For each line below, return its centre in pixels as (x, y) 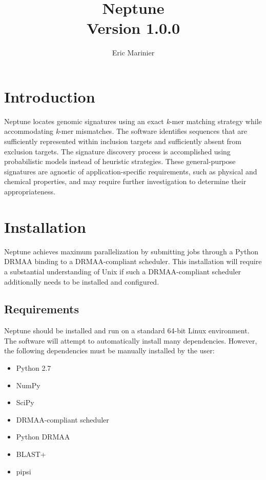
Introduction (50, 96)
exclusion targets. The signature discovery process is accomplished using (117, 151)
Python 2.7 (34, 368)
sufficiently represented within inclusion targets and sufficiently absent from (123, 141)
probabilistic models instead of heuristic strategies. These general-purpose (120, 161)
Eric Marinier (133, 53)
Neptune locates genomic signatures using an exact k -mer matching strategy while (133, 121)
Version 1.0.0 (133, 28)
